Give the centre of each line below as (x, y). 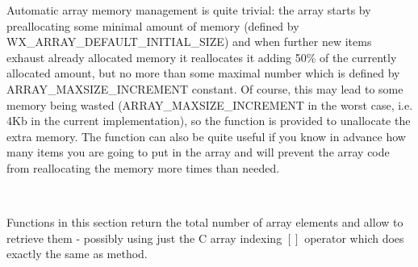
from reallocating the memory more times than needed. (143, 167)
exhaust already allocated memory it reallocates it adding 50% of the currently (202, 57)
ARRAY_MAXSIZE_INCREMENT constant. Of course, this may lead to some (205, 88)
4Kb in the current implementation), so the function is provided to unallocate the (209, 121)
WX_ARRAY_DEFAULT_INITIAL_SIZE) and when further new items (189, 42)
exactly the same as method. (77, 254)
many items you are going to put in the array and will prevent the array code (198, 152)
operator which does (354, 238)
